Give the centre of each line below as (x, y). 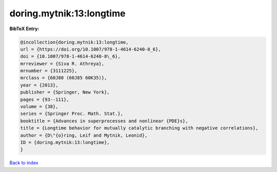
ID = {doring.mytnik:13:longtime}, (65, 143)
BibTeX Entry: (24, 29)
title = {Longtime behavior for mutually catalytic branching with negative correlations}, (139, 128)
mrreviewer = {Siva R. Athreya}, (62, 63)
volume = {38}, (39, 107)
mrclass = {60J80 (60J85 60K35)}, (64, 78)
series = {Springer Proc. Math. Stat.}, (72, 114)
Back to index (24, 163)
